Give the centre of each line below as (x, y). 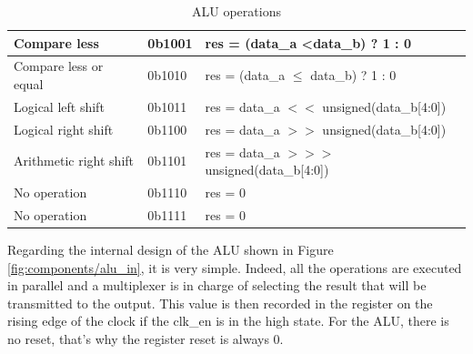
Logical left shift (59, 106)
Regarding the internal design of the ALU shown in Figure (171, 249)
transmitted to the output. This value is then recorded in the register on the (220, 303)
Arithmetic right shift (74, 161)
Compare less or (59, 66)
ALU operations (236, 11)
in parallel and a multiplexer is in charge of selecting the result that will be (217, 285)
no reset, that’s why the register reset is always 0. (146, 338)
